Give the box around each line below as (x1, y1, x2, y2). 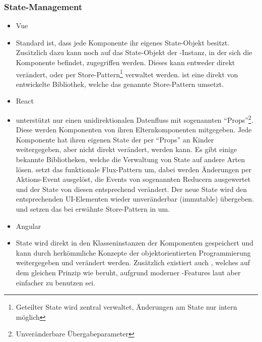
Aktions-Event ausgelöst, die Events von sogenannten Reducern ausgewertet (16, 174, 251, 184)
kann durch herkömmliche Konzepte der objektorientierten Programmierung (16, 247, 251, 258)
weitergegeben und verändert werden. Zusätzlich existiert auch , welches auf (16, 257, 250, 268)
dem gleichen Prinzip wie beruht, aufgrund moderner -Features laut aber (16, 267, 241, 277)
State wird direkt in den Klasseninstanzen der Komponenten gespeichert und (16, 237, 253, 248)
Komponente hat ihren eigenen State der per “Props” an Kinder (16, 134, 214, 144)
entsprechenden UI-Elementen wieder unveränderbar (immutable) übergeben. (16, 193, 254, 204)
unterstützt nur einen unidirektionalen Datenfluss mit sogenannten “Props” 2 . (16, 113, 253, 125)
